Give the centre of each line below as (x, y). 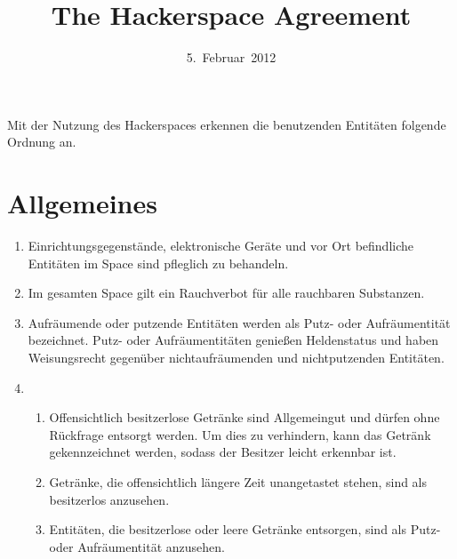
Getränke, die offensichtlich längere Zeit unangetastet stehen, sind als (238, 481)
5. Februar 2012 (231, 57)
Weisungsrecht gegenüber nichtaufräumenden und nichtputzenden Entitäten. (236, 357)
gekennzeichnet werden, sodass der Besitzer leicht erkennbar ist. (223, 452)
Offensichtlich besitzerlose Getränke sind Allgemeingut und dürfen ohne (245, 417)
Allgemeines (82, 203)
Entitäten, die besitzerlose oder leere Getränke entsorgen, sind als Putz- (245, 529)
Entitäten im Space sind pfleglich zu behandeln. (158, 263)
